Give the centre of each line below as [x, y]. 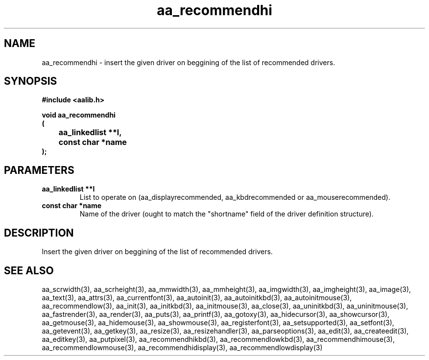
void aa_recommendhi [79, 115]
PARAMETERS [39, 170]
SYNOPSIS [31, 81]
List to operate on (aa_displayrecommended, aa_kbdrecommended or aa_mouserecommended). [235, 197]
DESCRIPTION [39, 233]
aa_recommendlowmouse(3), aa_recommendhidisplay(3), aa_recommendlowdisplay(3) [182, 347]
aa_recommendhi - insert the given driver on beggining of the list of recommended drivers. [189, 62]
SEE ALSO [29, 270]
